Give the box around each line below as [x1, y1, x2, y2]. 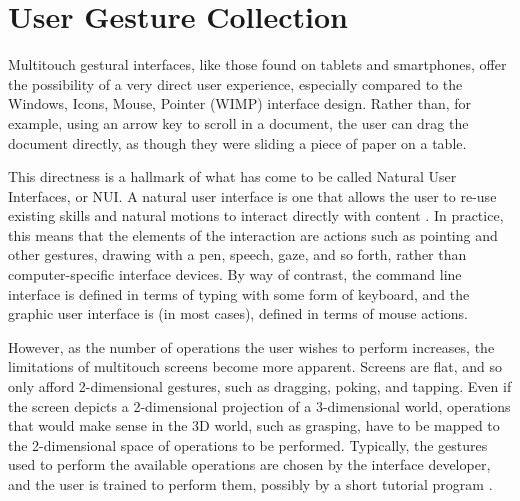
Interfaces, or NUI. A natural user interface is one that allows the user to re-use [8, 185, 497, 206]
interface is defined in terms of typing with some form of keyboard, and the [8, 283, 470, 304]
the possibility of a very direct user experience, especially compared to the [8, 73, 463, 94]
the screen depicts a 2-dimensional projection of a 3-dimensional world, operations [8, 395, 511, 416]
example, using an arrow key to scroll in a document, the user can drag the [8, 112, 469, 133]
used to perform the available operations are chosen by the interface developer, [8, 454, 491, 475]
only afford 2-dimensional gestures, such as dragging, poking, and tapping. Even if [8, 376, 512, 397]
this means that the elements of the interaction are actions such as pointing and [8, 224, 498, 245]
